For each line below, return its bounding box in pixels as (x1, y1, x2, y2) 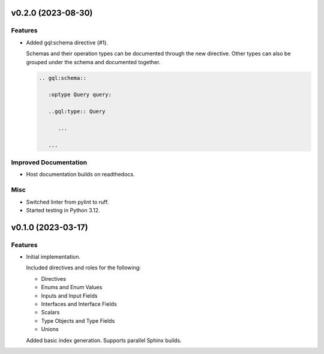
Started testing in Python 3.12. (26, 206, 100, 214)
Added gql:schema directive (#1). (26, 39, 108, 46)
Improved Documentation (11, 158, 88, 167)
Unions (41, 326, 59, 333)
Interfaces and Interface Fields (41, 301, 117, 308)
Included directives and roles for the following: (26, 264, 141, 271)
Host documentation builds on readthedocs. (26, 171, 135, 178)
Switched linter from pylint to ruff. (26, 198, 109, 205)
